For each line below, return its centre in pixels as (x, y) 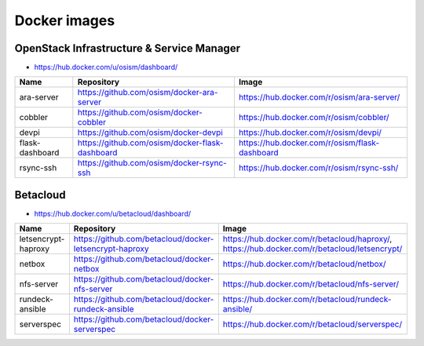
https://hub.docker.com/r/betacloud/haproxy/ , (307, 239)
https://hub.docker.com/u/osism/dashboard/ (106, 67)
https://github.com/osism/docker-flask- (150, 143)
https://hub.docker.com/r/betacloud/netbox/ (304, 264)
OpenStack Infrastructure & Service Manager (128, 48)
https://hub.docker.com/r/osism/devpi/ (310, 133)
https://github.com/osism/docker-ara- (148, 93)
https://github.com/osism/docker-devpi (150, 133)
